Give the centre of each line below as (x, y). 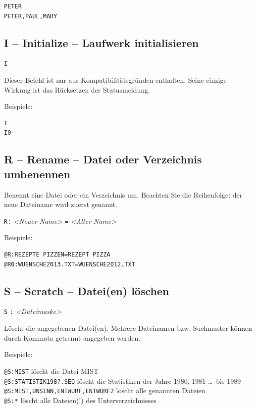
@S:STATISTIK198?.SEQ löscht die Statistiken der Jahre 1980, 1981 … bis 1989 (123, 381)
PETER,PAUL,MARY (31, 16)
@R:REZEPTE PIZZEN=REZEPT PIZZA (57, 255)
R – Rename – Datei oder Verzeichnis (103, 159)
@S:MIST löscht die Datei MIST (51, 371)
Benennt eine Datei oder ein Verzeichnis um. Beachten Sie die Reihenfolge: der (123, 194)
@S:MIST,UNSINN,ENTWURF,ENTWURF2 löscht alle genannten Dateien (105, 390)
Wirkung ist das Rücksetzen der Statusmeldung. (77, 89)
